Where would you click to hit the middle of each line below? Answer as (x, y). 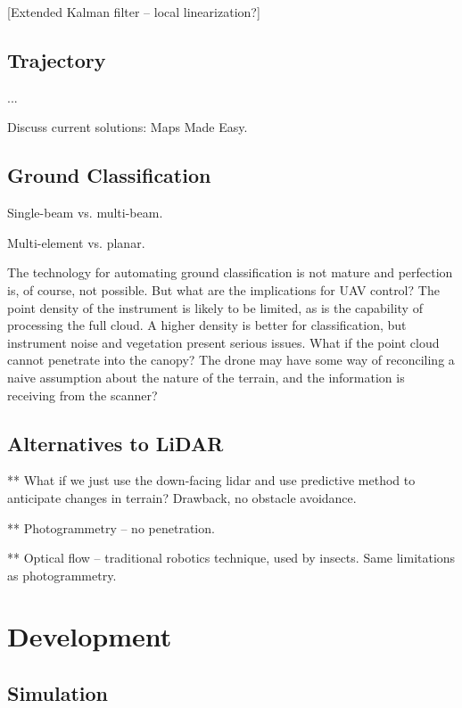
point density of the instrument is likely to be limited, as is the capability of (215, 307)
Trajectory (57, 59)
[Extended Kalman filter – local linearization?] (134, 12)
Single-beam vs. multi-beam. (85, 213)
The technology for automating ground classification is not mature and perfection (230, 272)
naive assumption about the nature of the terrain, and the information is (206, 377)
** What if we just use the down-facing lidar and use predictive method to (211, 480)
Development (90, 636)
